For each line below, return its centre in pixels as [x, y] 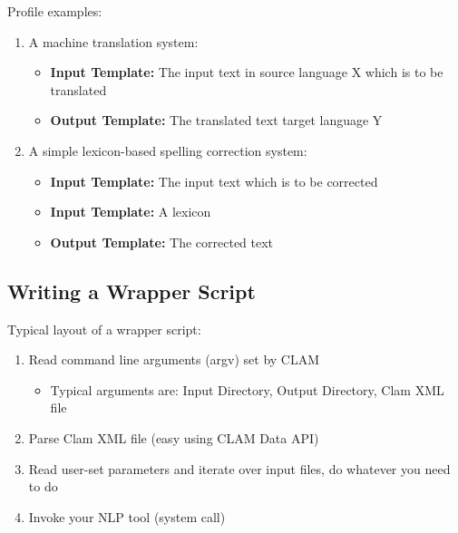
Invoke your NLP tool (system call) [127, 516]
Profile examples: [55, 11]
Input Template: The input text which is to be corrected [214, 181]
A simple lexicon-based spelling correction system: [168, 150]
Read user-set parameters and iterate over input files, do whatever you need [239, 468]
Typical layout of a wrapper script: [104, 329]
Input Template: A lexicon [131, 212]
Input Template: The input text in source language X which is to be [247, 72]
